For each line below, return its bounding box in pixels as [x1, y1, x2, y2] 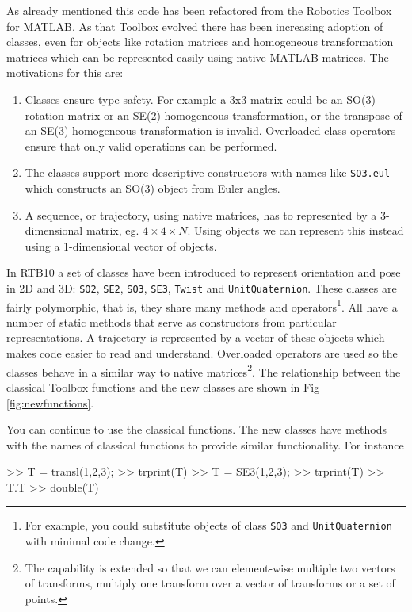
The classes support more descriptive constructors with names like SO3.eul [25, 164, 391, 181]
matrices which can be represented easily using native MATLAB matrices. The [6, 48, 389, 65]
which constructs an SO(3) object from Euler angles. [25, 180, 280, 196]
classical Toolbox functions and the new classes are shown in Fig [6, 378, 320, 395]
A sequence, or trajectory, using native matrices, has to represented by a [25, 206, 377, 223]
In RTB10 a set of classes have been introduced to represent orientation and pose [6, 264, 401, 281]
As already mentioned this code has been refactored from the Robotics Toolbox [6, 2, 392, 18]
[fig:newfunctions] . [6, 394, 94, 411]
